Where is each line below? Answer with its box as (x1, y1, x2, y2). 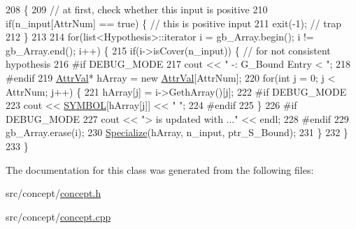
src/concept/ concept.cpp (6, 209, 111, 223)
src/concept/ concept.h (6, 186, 101, 200)
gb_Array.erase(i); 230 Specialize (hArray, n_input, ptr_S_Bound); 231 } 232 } (6, 125, 348, 140)
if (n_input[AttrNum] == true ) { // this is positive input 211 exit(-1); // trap (6, 15, 341, 30)
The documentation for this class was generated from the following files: (6, 162, 314, 177)
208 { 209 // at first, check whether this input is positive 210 (6, 2, 268, 16)
